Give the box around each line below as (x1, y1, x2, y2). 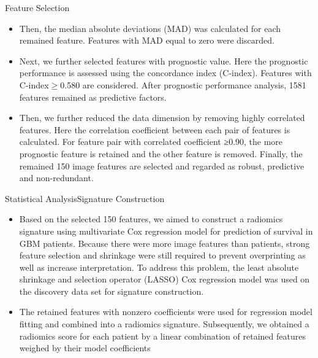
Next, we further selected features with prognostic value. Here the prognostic (19, 54, 308, 67)
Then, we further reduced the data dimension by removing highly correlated (19, 111, 305, 124)
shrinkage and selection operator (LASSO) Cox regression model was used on (19, 273, 310, 286)
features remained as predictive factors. (19, 90, 167, 103)
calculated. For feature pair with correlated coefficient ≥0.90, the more (19, 135, 283, 148)
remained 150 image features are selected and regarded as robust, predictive (19, 159, 305, 172)
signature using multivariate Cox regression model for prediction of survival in (19, 224, 313, 237)
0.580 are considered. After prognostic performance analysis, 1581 (60, 78, 306, 91)
